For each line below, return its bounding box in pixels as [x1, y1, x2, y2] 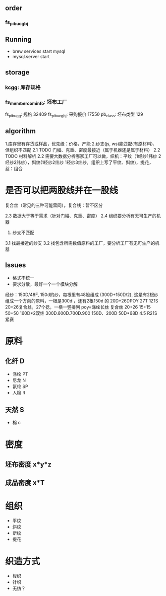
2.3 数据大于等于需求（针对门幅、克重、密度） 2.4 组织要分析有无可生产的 [5, 213, 157, 219]
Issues [5, 261, 26, 270]
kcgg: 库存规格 [5, 84, 41, 91]
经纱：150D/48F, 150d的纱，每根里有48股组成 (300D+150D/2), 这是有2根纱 [5, 292, 159, 298]
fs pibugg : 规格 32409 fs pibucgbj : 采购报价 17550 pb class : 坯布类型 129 [5, 111, 144, 119]
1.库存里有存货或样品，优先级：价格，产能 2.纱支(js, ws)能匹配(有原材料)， [5, 141, 158, 147]
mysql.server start [12, 54, 50, 60]
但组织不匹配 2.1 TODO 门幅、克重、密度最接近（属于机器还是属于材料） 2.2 [5, 147, 161, 153]
